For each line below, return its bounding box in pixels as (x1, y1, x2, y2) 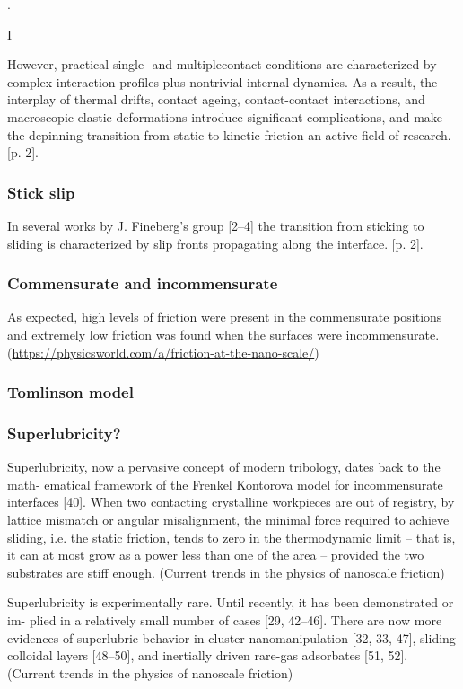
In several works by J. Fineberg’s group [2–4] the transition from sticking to (7, 216, 424, 234)
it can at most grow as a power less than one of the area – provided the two (7, 545, 424, 564)
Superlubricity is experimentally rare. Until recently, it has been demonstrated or (7, 593, 454, 612)
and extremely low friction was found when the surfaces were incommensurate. (7, 324, 440, 343)
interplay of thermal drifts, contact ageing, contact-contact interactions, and (7, 90, 425, 109)
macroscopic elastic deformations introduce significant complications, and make (7, 107, 443, 126)
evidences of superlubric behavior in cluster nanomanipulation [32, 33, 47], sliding (7, 628, 456, 647)
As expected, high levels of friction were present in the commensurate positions (7, 307, 442, 326)
